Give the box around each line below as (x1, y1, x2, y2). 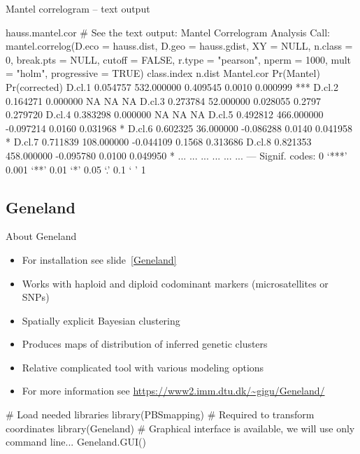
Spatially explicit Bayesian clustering (22, 313, 180, 327)
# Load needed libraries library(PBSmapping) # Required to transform (6, 407, 315, 422)
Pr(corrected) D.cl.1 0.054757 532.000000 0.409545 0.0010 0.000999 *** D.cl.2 (6, 79, 338, 94)
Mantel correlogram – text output (6, 1, 150, 15)
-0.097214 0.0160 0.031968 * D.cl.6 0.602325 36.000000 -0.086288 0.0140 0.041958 (6, 120, 353, 135)
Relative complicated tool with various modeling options (22, 360, 264, 374)
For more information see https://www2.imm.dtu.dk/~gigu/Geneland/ (22, 383, 325, 398)
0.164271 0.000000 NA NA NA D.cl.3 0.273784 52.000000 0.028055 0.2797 (6, 93, 321, 108)
